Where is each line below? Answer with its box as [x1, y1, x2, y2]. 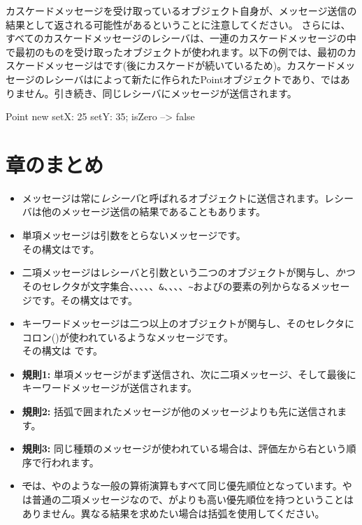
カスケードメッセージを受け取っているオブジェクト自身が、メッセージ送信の [6, 3, 357, 17]
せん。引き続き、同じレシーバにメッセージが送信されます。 [24, 85, 297, 100]
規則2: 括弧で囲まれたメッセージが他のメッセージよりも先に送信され [22, 404, 338, 419]
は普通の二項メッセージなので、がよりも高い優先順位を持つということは [22, 492, 354, 507]
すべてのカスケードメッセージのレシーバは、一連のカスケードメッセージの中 [6, 31, 356, 45]
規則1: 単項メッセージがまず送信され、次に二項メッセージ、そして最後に [22, 366, 356, 381]
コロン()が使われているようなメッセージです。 [22, 329, 233, 344]
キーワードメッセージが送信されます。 [22, 380, 198, 395]
